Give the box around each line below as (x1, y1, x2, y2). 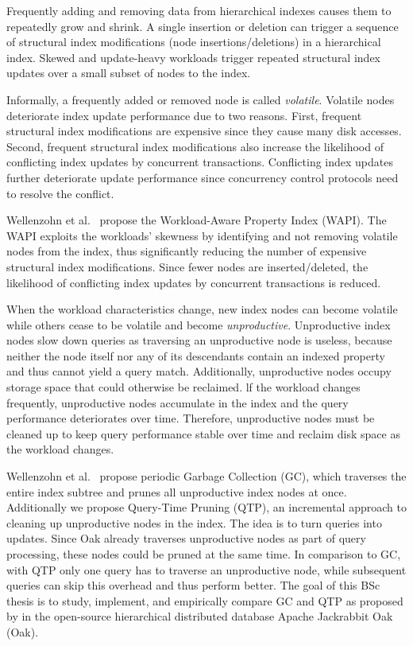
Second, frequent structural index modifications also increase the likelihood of (6, 138, 384, 154)
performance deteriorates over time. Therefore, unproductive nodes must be (6, 410, 375, 426)
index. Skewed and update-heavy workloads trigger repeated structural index (6, 49, 380, 65)
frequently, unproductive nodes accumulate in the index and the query (6, 394, 349, 411)
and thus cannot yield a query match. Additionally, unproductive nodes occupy (6, 363, 392, 379)
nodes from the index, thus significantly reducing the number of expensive (6, 243, 367, 259)
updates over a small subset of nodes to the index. (6, 64, 251, 81)
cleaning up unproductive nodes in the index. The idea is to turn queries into (6, 514, 382, 531)
